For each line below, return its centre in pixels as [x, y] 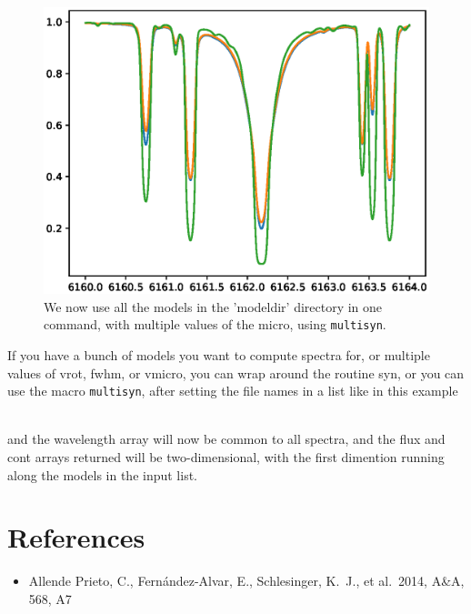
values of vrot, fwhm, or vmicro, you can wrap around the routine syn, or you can [236, 372]
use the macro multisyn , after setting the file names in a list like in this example [233, 391]
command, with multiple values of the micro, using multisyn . [215, 324]
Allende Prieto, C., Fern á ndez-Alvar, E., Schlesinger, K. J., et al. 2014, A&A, [246, 581]
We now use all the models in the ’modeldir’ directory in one [213, 306]
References [76, 537]
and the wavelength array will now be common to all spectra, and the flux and [226, 439]
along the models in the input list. [103, 474]
